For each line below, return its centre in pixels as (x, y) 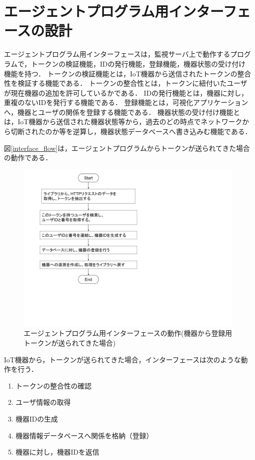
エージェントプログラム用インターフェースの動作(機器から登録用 (128, 333)
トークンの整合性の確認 (53, 385)
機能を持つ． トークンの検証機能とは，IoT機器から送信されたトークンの (121, 73)
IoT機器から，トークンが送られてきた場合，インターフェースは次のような (123, 359)
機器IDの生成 (37, 419)
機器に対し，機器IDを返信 (57, 452)
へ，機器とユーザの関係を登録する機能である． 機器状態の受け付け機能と (122, 112)
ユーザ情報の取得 (43, 402)
